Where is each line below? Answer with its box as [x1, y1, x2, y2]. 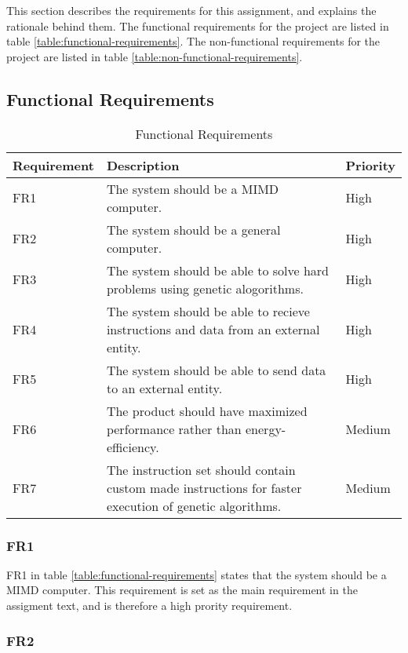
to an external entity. [106, 378, 223, 397]
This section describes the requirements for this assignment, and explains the [6, 2, 377, 18]
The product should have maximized [106, 401, 308, 420]
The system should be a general [106, 220, 281, 239]
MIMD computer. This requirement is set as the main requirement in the [6, 582, 358, 598]
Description [106, 155, 180, 174]
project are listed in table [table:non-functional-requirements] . [6, 48, 303, 64]
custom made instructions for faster [106, 478, 302, 497]
